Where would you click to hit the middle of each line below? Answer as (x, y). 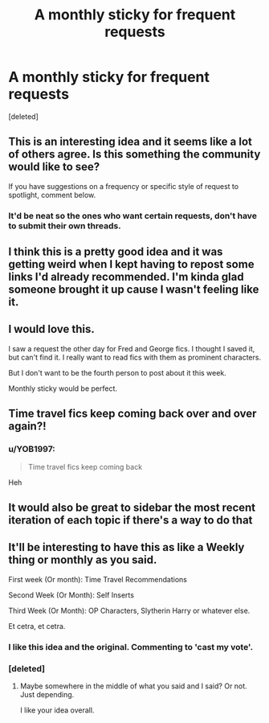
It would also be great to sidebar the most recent (132, 507)
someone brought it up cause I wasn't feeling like (134, 290)
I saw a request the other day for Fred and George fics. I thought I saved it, (132, 348)
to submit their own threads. (65, 225)
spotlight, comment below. (52, 195)
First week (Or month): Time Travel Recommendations (98, 579)
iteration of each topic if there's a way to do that (130, 520)
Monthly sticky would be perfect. (63, 388)
